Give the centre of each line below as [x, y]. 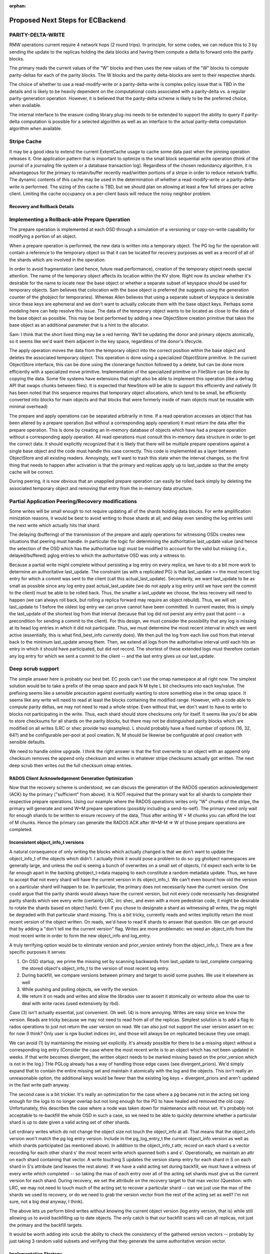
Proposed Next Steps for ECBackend [67, 20]
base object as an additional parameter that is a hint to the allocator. [79, 325]
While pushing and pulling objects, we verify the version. [80, 989]
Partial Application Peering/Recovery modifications [73, 501]
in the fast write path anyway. [39, 1085]
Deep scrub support [34, 669]
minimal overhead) [28, 407]
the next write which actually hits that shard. [55, 525]
